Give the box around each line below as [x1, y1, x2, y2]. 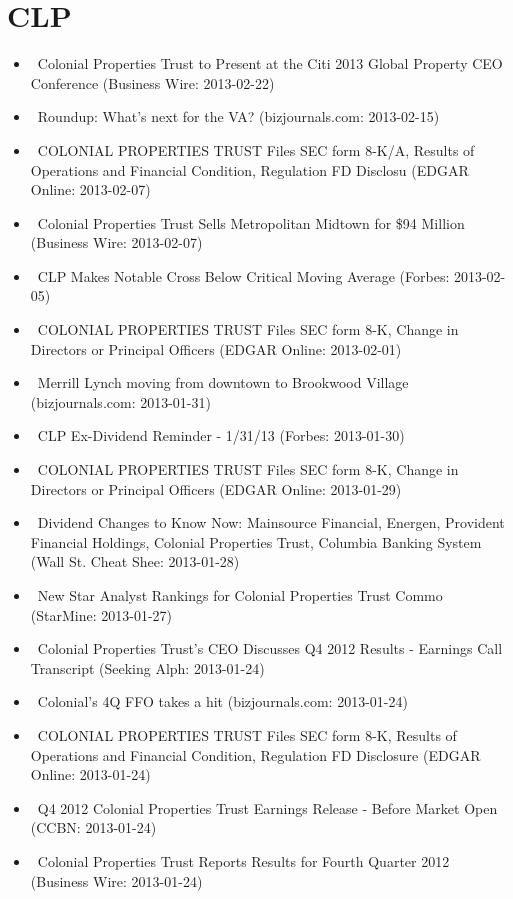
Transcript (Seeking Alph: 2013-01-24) [30, 657, 265, 678]
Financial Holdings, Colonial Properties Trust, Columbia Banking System [30, 531, 482, 552]
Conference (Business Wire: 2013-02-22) [30, 72, 275, 93]
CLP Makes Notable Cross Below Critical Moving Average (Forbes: [37, 265, 450, 286]
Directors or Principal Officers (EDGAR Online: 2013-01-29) [30, 478, 402, 499]
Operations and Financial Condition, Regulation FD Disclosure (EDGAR [30, 744, 481, 765]
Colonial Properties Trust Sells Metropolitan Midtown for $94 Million [37, 212, 465, 233]
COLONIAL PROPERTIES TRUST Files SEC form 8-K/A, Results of [37, 139, 475, 160]
